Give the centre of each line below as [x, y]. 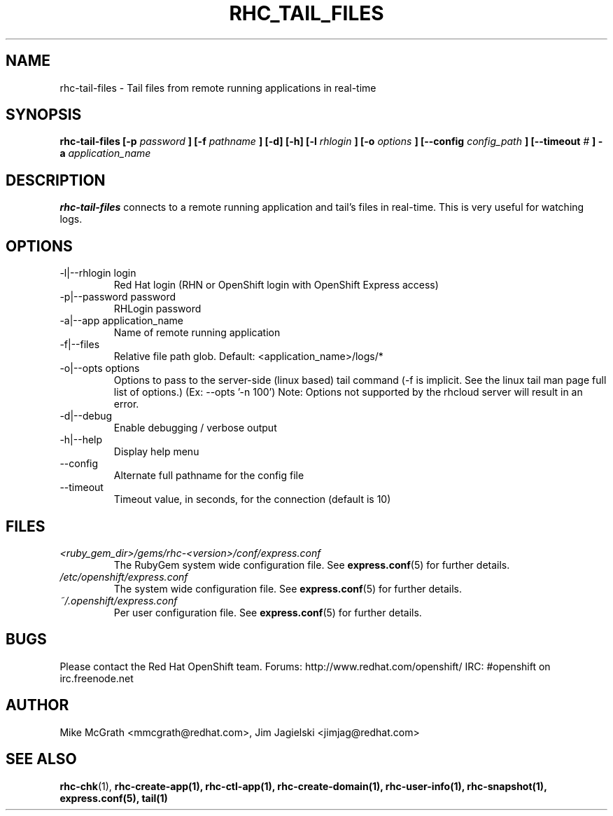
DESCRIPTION [56, 180]
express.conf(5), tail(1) [114, 798]
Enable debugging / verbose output [195, 428]
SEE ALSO [41, 759]
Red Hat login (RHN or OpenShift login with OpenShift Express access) [276, 285]
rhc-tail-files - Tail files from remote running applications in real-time [218, 88]
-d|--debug [86, 416]
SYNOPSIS [44, 115]
